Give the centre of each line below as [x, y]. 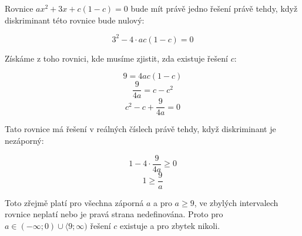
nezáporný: [24, 140]
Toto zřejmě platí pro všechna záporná [74, 202]
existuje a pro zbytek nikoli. [170, 225]
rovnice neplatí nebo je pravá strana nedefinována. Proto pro [114, 214]
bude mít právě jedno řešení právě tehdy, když [214, 8]
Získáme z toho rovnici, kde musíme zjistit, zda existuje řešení [116, 58]
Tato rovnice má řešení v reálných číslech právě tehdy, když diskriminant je [140, 129]
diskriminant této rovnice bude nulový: [75, 20]
